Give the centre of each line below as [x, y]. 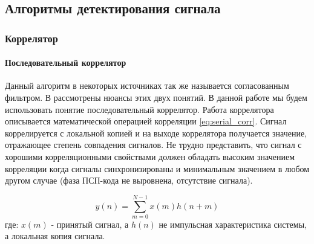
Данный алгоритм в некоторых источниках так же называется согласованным [147, 85]
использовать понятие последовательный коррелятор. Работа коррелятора [139, 109]
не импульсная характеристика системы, [233, 224]
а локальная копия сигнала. [55, 236]
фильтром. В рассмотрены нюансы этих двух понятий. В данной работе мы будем [156, 98]
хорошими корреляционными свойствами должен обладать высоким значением [150, 156]
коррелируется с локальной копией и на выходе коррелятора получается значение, [156, 133]
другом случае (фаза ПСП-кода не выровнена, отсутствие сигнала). [129, 180]
